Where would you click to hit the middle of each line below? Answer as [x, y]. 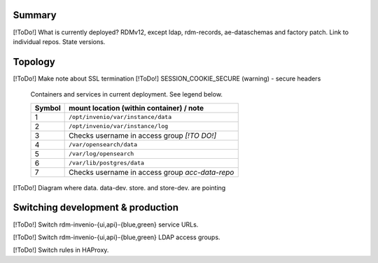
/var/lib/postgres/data [107, 163]
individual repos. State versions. [59, 41]
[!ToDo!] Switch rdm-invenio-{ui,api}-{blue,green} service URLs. [106, 225]
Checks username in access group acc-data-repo [152, 172]
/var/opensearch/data [103, 144]
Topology [34, 62]
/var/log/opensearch [101, 154]
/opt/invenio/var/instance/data [120, 117]
